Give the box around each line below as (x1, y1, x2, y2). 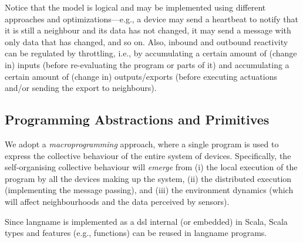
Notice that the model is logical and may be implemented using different (5, 1, 266, 13)
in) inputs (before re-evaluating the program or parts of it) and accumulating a (5, 58, 289, 70)
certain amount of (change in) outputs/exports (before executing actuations (5, 70, 277, 82)
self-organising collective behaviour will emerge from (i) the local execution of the (5, 161, 298, 173)
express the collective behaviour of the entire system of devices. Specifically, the (5, 149, 291, 161)
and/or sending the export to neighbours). (5, 82, 157, 94)
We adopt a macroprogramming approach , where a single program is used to (5, 137, 279, 150)
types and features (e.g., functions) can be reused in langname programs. (5, 227, 267, 239)
